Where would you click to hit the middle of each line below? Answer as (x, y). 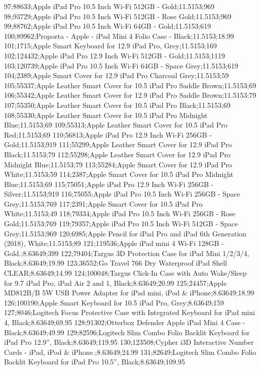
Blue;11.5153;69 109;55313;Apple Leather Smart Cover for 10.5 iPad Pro (116, 125)
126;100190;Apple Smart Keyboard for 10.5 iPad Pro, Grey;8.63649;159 (114, 302)
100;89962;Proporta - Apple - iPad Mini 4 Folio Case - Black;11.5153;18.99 (119, 36)
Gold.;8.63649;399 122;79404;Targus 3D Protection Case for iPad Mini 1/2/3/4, (127, 253)
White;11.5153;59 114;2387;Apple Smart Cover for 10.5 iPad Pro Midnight (119, 174)
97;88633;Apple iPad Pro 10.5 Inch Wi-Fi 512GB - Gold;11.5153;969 (109, 6)
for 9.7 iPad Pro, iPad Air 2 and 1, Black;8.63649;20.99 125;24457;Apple (115, 283)
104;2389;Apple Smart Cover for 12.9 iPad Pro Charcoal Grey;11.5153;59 (116, 75)
